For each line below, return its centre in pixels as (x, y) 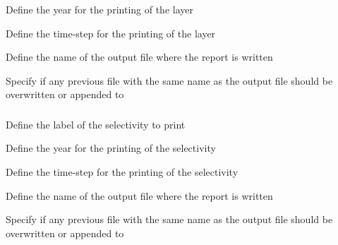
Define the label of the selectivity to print (96, 124)
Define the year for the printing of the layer (99, 9)
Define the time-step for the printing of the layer (111, 33)
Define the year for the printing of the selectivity (111, 148)
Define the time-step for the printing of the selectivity (122, 172)
